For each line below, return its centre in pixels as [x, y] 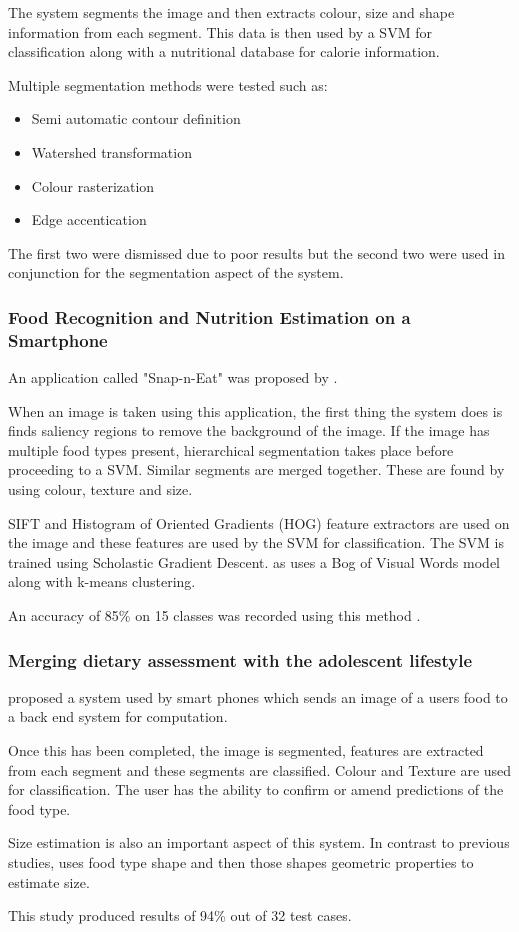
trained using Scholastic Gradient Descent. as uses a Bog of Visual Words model [254, 561]
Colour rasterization [93, 185]
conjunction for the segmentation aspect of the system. [176, 272]
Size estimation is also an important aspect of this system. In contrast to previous [259, 842]
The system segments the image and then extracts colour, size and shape [231, 12]
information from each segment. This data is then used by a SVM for [220, 31]
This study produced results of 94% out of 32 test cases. [180, 915]
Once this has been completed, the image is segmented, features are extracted [246, 750]
